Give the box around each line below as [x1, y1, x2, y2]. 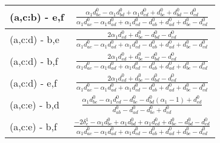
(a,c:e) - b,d [10, 97, 59, 111]
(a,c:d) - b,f [10, 54, 58, 68]
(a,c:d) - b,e [10, 32, 59, 47]
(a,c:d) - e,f [10, 75, 57, 90]
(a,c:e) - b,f [10, 119, 57, 133]
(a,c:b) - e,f [10, 10, 64, 24]
